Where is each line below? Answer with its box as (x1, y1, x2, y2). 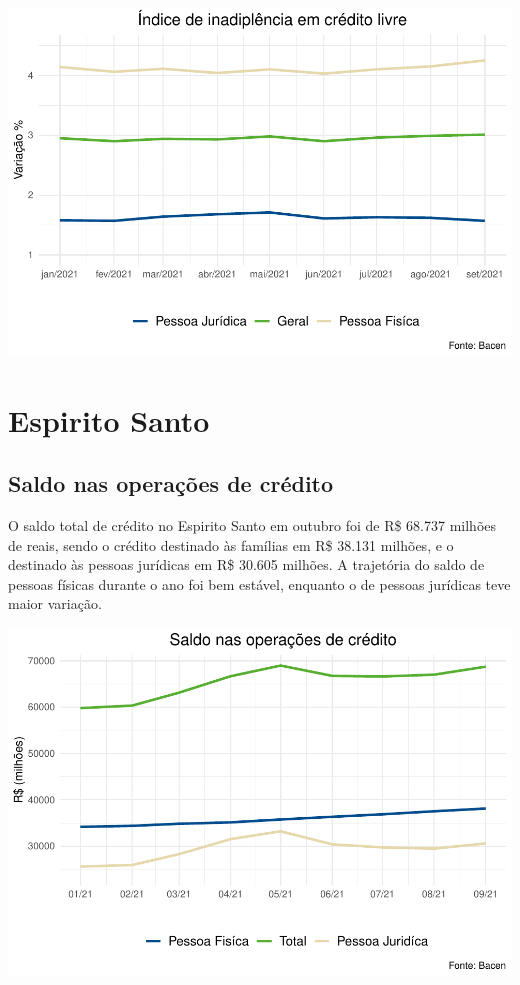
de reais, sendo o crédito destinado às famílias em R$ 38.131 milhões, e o (8, 534, 454, 555)
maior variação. (8, 593, 102, 614)
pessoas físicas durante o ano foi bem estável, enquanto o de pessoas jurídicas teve (8, 573, 511, 594)
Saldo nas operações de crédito (8, 468, 334, 499)
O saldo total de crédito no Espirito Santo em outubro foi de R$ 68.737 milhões (8, 515, 497, 536)
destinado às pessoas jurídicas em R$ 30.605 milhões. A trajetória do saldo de (8, 554, 485, 575)
